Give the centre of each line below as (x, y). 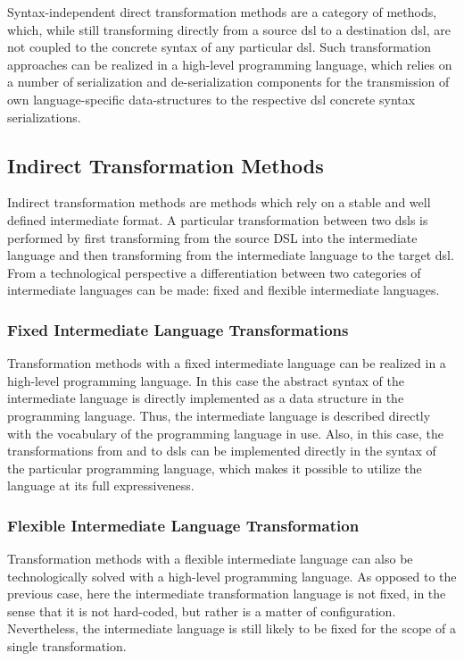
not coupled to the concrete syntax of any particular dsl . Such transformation (219, 47)
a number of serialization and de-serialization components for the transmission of (228, 82)
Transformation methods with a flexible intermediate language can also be (210, 559)
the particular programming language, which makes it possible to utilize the (215, 468)
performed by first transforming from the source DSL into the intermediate (212, 237)
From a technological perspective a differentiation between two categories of (214, 272)
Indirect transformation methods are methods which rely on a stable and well (219, 202)
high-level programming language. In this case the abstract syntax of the (206, 380)
